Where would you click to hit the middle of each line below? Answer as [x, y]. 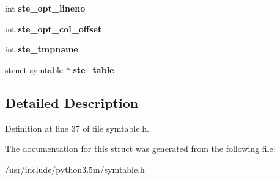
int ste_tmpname [42, 49]
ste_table [94, 69]
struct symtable [34, 69]
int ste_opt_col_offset [53, 28]
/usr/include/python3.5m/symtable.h [75, 169]
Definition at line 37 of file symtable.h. [77, 128]
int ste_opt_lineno [45, 8]
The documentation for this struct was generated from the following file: [140, 149]
